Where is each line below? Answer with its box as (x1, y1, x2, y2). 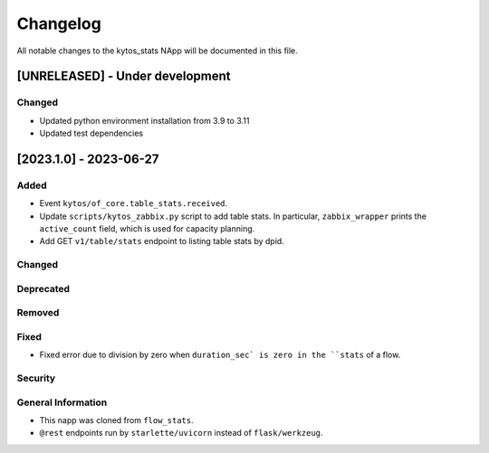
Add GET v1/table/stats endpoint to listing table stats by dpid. (39, 236, 284, 247)
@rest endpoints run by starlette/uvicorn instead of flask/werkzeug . (39, 428, 323, 439)
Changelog (16, 14, 101, 33)
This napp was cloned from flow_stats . (39, 414, 194, 425)
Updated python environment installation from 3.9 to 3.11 (39, 115, 250, 126)
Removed (16, 307, 60, 319)
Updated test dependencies (39, 127, 144, 139)
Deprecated (16, 282, 71, 295)
